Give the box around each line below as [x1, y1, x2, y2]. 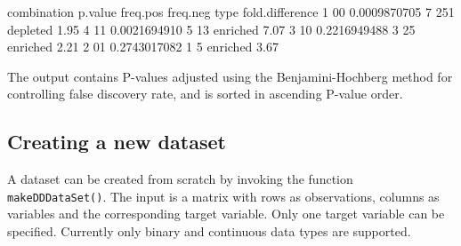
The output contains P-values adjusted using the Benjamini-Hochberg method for [7, 67, 453, 85]
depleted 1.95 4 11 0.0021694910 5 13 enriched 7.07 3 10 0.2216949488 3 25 [7, 20, 416, 38]
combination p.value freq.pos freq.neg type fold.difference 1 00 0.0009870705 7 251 [7, 3, 455, 20]
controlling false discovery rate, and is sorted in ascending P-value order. [7, 84, 403, 103]
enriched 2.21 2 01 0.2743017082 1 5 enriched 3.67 [7, 37, 279, 56]
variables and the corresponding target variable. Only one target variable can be [7, 204, 445, 223]
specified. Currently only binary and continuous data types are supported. [7, 222, 411, 241]
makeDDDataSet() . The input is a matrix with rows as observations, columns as [7, 186, 440, 205]
